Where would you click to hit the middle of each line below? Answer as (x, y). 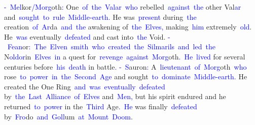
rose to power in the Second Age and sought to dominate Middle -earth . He (126, 76)
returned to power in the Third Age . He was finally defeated (101, 106)
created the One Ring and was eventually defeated (85, 86)
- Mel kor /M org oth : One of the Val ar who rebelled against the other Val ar (123, 7)
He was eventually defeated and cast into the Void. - (87, 36)
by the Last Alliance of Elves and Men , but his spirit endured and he (115, 96)
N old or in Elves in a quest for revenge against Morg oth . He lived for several (125, 56)
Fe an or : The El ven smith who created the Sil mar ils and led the (111, 46)
